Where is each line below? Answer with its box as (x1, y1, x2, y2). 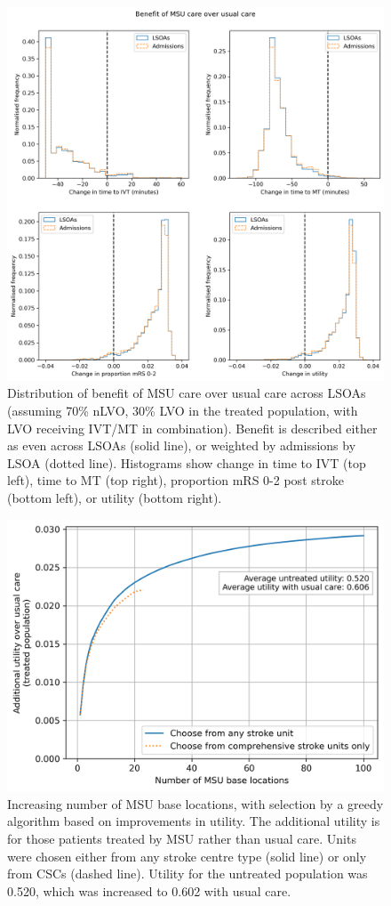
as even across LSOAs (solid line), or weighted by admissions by (7, 436, 356, 455)
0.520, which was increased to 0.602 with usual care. (7, 881, 291, 900)
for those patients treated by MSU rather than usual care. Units (7, 829, 356, 847)
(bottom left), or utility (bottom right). (7, 489, 222, 507)
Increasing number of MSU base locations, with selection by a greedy (7, 794, 384, 813)
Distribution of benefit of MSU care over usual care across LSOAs (7, 384, 366, 402)
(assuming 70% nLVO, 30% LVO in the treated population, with (7, 401, 358, 420)
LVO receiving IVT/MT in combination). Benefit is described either (7, 418, 378, 437)
